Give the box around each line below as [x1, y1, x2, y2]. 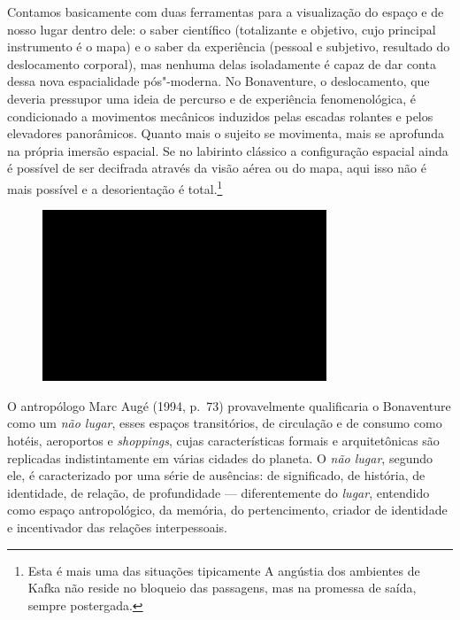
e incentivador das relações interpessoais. [7, 517, 227, 536]
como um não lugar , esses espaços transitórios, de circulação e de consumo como [7, 414, 442, 432]
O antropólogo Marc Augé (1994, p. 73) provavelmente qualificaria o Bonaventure [7, 396, 451, 415]
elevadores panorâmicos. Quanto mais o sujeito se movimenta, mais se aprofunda [7, 124, 445, 143]
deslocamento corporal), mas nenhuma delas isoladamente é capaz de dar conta [7, 54, 436, 73]
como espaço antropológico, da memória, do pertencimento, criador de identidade [7, 500, 448, 519]
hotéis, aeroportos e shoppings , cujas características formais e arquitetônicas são [7, 430, 440, 449]
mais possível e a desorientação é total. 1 [7, 176, 223, 198]
